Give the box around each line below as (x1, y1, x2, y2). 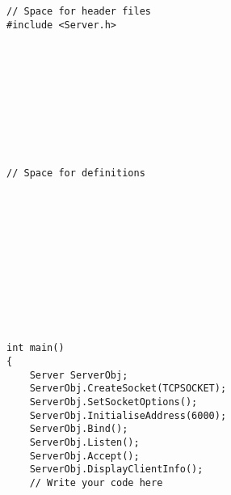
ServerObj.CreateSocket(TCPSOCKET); (29, 383, 227, 395)
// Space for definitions (6, 167, 145, 179)
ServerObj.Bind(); (29, 423, 128, 435)
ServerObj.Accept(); (29, 450, 140, 462)
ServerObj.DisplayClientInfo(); (29, 463, 204, 476)
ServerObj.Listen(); (29, 437, 140, 448)
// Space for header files (6, 6, 151, 17)
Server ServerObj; (29, 369, 128, 381)
